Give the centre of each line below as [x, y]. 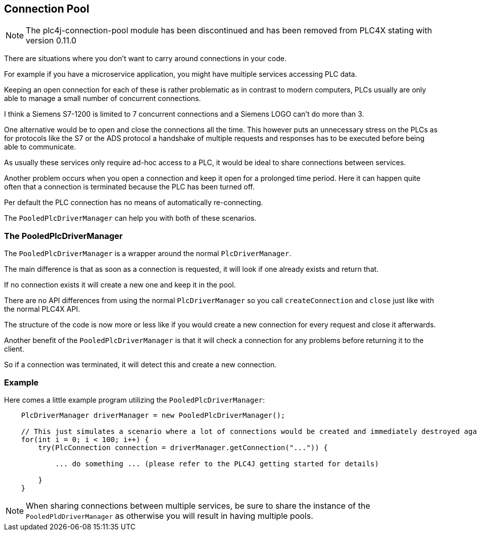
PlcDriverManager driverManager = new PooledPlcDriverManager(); [153, 415]
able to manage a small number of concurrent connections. [103, 99]
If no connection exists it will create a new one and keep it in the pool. [120, 285]
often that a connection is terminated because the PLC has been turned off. [129, 187]
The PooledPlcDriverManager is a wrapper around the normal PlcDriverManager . [148, 254]
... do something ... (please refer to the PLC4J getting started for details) [217, 464]
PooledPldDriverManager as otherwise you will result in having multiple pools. [170, 516]
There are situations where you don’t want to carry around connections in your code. [145, 59]
